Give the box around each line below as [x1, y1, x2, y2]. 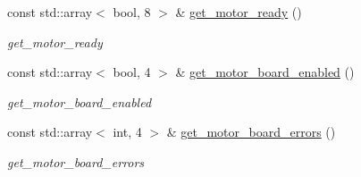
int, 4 [113, 122, 142, 141]
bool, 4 [113, 63, 151, 81]
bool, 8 [113, 3, 151, 21]
